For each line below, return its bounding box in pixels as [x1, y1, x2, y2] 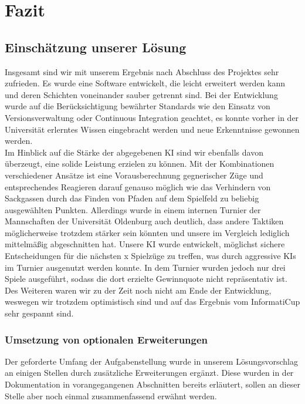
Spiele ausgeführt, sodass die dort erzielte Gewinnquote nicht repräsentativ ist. [5, 272, 287, 285]
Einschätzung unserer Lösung [5, 38, 187, 56]
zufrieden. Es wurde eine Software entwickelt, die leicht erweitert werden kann [5, 77, 286, 89]
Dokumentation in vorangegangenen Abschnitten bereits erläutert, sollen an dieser [5, 378, 300, 390]
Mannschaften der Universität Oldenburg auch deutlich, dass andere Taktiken [5, 215, 284, 227]
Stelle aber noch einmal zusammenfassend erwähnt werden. [5, 389, 217, 402]
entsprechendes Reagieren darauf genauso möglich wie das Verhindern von [5, 180, 271, 193]
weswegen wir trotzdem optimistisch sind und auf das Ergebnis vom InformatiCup [5, 295, 300, 308]
